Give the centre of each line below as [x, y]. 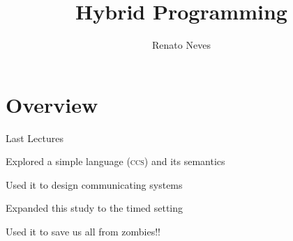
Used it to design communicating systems [94, 184]
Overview [52, 104]
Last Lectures [35, 138]
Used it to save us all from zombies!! [83, 232]
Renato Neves [181, 45]
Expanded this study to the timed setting [95, 208]
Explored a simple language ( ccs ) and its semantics [115, 161]
